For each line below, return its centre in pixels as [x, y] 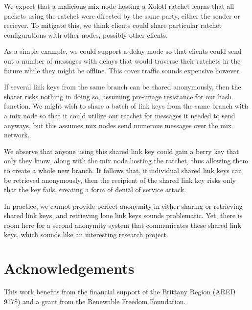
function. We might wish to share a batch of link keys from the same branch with [126, 106]
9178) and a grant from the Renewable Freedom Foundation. [95, 301]
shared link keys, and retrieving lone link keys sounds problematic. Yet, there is [123, 215]
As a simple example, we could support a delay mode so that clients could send [123, 51]
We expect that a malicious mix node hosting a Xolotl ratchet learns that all [119, 6]
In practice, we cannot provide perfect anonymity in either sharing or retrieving [123, 206]
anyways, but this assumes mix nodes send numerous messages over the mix [118, 125]
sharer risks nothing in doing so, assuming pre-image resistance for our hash [118, 96]
